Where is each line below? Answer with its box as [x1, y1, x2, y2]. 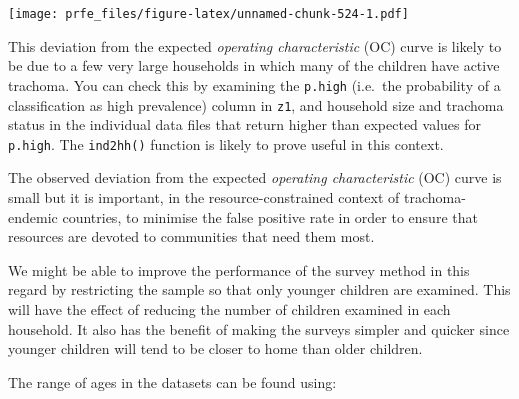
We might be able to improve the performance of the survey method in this [8, 259, 470, 280]
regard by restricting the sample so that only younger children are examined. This [8, 279, 511, 300]
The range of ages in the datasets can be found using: [8, 371, 337, 392]
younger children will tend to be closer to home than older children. [8, 338, 423, 359]
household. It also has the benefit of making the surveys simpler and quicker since [8, 318, 510, 339]
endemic [8, 206, 58, 227]
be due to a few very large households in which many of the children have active [8, 55, 500, 76]
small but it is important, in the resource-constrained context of [8, 187, 400, 207]
